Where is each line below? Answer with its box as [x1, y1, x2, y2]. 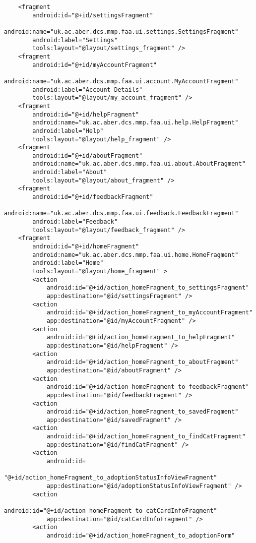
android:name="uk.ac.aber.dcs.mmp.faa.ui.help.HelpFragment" [32, 119, 239, 126]
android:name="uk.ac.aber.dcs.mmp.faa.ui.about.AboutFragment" [32, 160, 246, 168]
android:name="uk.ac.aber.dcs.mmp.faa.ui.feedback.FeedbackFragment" [4, 210, 239, 217]
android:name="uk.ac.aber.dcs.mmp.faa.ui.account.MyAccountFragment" [4, 77, 239, 85]
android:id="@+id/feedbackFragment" [32, 193, 153, 201]
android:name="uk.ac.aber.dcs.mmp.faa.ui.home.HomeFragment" [32, 251, 239, 258]
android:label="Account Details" [32, 86, 143, 93]
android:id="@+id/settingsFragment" [32, 11, 153, 19]
